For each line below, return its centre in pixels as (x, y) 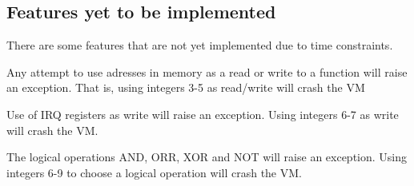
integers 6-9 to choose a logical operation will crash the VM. (154, 172)
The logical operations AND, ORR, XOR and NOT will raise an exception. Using (207, 157)
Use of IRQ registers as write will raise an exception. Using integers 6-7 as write (203, 114)
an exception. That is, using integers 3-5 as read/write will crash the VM (186, 87)
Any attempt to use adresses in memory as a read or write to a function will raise (207, 71)
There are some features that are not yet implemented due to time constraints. (200, 45)
